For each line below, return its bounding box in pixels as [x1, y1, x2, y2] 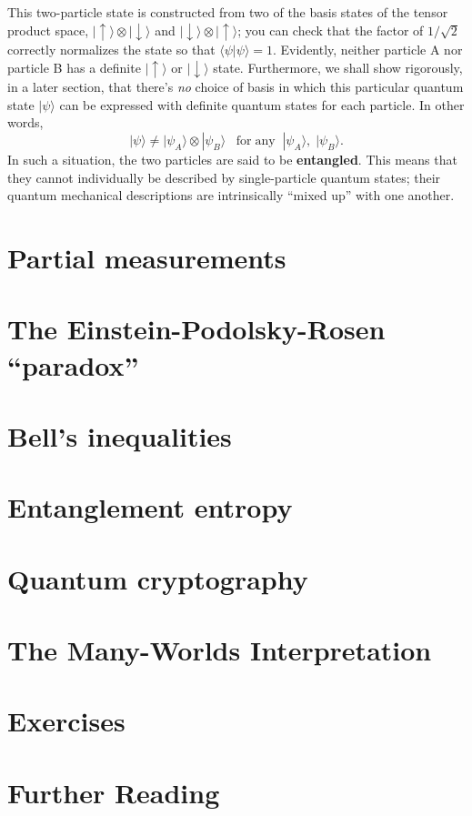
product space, [7, 20, 89, 39]
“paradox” [7, 346, 139, 383]
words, [7, 113, 44, 132]
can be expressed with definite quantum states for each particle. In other [59, 95, 465, 114]
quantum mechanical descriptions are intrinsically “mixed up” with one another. [7, 186, 455, 205]
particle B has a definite [7, 57, 141, 76]
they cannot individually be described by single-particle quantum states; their [7, 167, 441, 186]
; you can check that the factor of [237, 20, 424, 39]
